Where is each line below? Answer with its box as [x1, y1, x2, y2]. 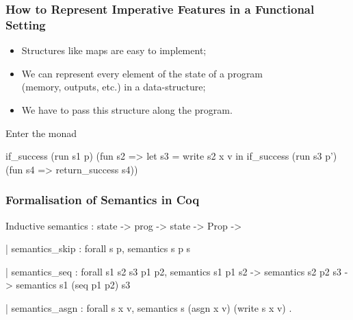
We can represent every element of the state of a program [21, 66, 263, 80]
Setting [5, 16, 46, 33]
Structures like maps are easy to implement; [21, 43, 207, 58]
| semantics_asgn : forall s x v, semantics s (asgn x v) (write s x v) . [5, 300, 292, 315]
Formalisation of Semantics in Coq [5, 191, 200, 208]
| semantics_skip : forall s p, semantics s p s [5, 241, 191, 256]
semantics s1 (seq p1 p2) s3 [16, 278, 131, 292]
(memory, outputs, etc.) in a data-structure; [21, 79, 206, 94]
